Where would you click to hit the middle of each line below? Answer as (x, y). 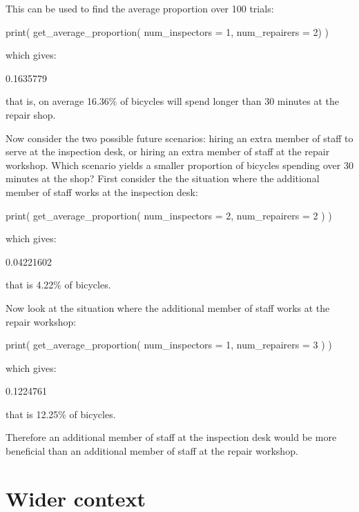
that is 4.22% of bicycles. (58, 285)
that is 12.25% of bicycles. (61, 414)
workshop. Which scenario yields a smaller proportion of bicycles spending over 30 (179, 165)
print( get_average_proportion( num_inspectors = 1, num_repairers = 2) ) (167, 31)
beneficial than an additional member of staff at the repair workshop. (152, 451)
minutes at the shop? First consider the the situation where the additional (163, 178)
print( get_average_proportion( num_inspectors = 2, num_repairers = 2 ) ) (169, 215)
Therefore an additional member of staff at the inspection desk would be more (171, 437)
